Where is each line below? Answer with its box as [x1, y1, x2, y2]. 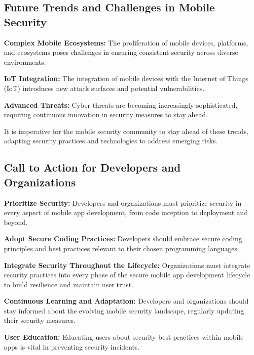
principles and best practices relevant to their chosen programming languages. [4, 243, 239, 253]
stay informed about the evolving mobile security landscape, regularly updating [4, 305, 244, 315]
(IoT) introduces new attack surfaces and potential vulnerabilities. [4, 83, 205, 93]
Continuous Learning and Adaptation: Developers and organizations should [4, 296, 249, 306]
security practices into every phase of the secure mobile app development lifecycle [4, 269, 250, 280]
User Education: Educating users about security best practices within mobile [4, 332, 244, 342]
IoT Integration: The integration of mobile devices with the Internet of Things [4, 73, 248, 84]
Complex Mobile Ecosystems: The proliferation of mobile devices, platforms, [4, 37, 248, 47]
